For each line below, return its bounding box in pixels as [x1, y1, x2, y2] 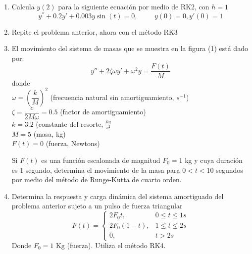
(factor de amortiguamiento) [60, 106, 146, 117]
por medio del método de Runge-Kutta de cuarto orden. [11, 174, 182, 185]
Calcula [11, 1, 35, 11]
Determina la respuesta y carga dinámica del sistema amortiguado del [11, 191, 224, 201]
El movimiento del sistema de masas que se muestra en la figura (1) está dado [11, 43, 248, 53]
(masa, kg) [33, 128, 66, 139]
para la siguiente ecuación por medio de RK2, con [58, 1, 209, 11]
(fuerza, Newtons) [46, 138, 100, 149]
